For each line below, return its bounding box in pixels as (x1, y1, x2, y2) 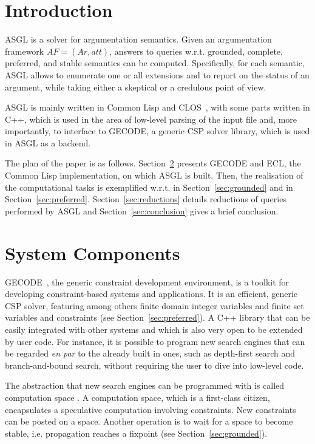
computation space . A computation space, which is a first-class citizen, (5, 391, 270, 403)
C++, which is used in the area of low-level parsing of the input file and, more (5, 112, 297, 125)
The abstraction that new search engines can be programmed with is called (5, 379, 285, 392)
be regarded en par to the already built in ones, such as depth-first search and (5, 347, 296, 360)
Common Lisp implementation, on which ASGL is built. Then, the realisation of (5, 169, 303, 182)
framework (5, 44, 44, 57)
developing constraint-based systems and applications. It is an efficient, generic (5, 287, 298, 300)
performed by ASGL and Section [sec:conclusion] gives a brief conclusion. (5, 204, 279, 217)
